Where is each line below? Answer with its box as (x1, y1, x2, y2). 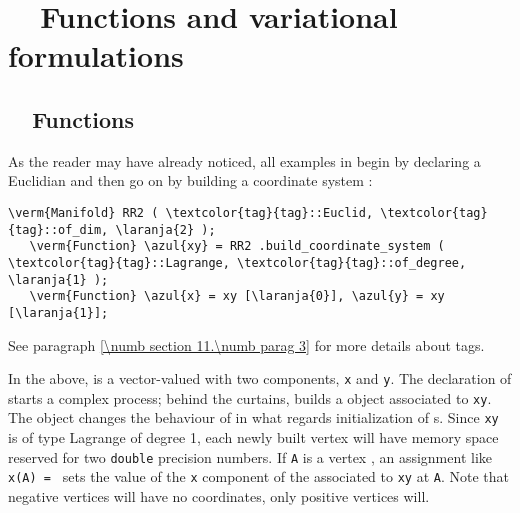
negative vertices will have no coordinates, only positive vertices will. (8, 486, 430, 507)
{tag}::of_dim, (8, 222, 109, 237)
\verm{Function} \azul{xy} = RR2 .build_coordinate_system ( (29, 239, 445, 254)
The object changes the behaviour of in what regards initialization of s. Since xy (8, 407, 499, 428)
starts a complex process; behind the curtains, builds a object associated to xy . (8, 387, 492, 408)
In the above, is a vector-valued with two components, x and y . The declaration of (8, 368, 512, 389)
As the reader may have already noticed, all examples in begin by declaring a (8, 150, 481, 171)
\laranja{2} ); (115, 222, 216, 237)
